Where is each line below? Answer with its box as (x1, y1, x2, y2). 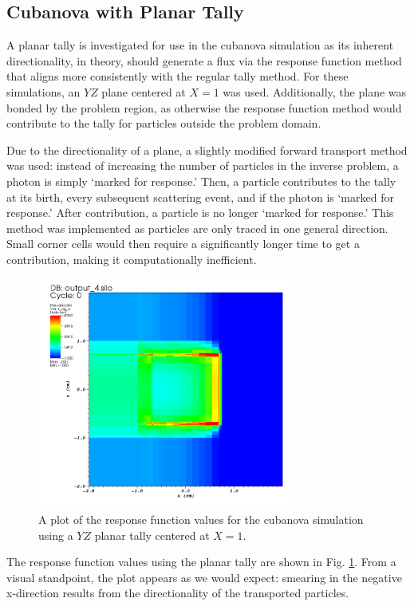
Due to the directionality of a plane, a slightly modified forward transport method (6, 141, 408, 158)
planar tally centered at (94, 526, 210, 543)
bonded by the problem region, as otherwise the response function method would (6, 99, 402, 116)
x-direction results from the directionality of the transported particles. (6, 584, 349, 601)
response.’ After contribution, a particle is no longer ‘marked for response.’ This (6, 204, 394, 221)
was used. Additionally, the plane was (223, 83, 407, 100)
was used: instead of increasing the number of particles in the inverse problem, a (6, 157, 399, 174)
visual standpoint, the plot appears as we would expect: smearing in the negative (6, 569, 402, 585)
